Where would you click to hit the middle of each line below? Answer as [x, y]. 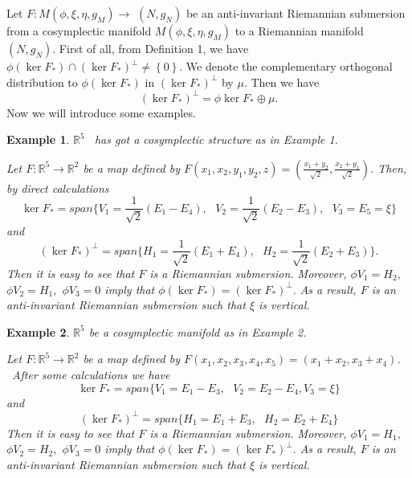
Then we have [285, 82]
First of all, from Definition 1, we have [154, 48]
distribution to [42, 82]
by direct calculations [58, 188]
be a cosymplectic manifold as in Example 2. [198, 331]
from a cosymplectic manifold [79, 31]
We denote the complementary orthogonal [289, 66]
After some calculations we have [91, 374]
